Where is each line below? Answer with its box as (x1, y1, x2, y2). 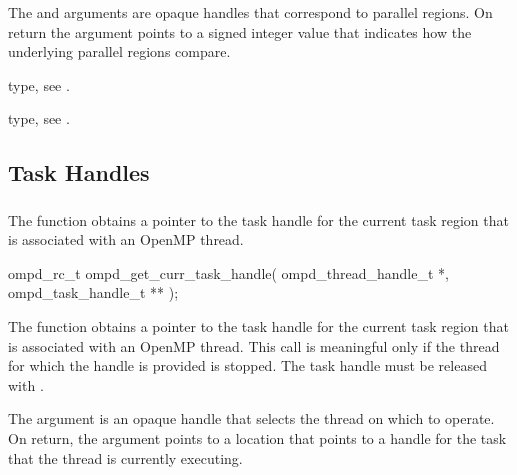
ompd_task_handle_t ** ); (8, 282, 179, 303)
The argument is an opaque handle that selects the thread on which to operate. (8, 408, 495, 429)
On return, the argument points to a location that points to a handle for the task (8, 428, 507, 449)
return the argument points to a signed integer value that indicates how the (8, 21, 472, 42)
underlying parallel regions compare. (8, 41, 231, 62)
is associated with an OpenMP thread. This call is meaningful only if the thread (8, 335, 500, 356)
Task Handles (8, 157, 150, 188)
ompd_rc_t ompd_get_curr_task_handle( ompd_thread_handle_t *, (8, 262, 449, 283)
